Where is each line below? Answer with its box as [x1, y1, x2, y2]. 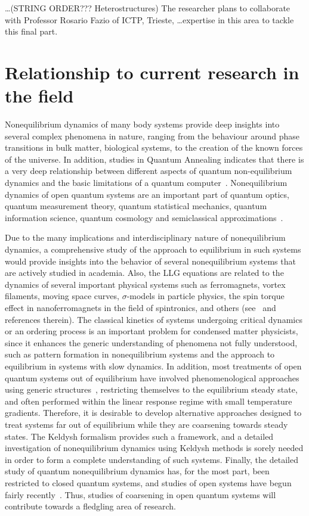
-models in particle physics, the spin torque [126, 290, 285, 302]
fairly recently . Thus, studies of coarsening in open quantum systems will [5, 488, 276, 501]
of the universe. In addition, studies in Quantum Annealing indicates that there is [5, 153, 304, 165]
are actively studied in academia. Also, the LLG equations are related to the [5, 266, 284, 279]
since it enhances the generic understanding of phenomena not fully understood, [5, 336, 298, 349]
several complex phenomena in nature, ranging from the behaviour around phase [5, 129, 299, 142]
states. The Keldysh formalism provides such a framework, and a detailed [5, 430, 274, 442]
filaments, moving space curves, [5, 290, 119, 302]
